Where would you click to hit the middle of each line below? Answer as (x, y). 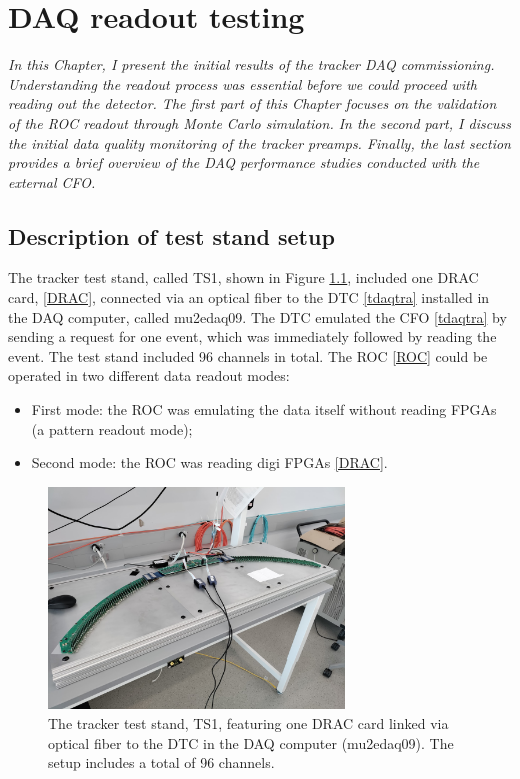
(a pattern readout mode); (112, 428)
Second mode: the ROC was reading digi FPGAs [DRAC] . (209, 462)
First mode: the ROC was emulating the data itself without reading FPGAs (264, 409)
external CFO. (52, 181)
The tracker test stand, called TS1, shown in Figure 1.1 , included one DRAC (243, 277)
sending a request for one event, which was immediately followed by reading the (252, 336)
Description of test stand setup (171, 235)
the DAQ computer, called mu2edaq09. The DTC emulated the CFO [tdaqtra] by (257, 316)
